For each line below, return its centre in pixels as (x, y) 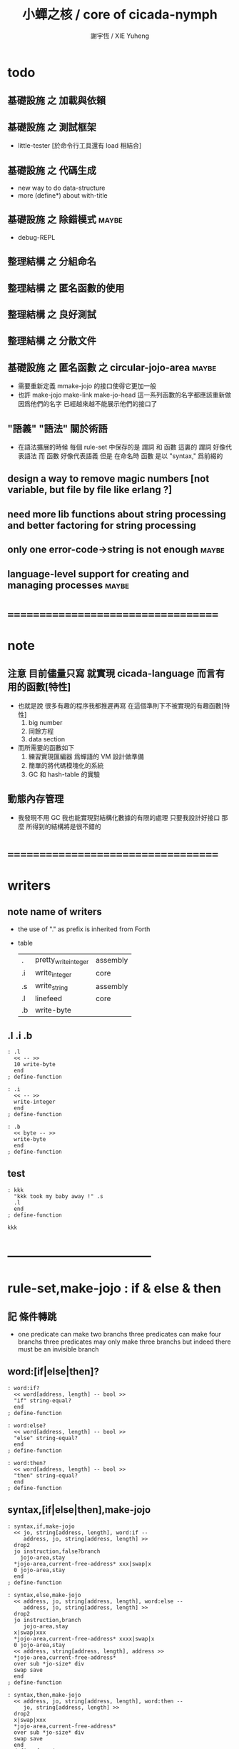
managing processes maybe (68, 585)
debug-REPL (36, 237)
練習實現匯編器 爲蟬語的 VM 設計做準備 (86, 756)
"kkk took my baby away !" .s (59, 1196)
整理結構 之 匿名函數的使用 (66, 288)
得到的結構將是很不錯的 (66, 826)
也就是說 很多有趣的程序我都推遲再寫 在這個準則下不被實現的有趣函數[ (121, 705)
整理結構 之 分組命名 (52, 262)
